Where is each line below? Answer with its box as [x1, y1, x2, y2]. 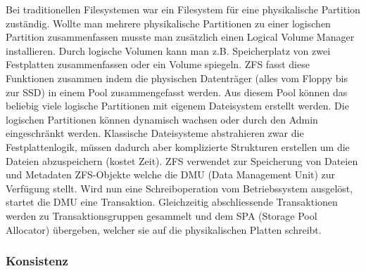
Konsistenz [6, 252, 68, 270]
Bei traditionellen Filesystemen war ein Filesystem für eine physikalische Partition [6, 2, 360, 16]
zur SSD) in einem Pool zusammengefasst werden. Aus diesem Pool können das [6, 84, 348, 99]
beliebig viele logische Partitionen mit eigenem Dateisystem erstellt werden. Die [6, 98, 349, 113]
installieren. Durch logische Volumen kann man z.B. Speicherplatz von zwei [6, 43, 331, 58]
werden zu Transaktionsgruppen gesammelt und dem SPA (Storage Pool [6, 208, 317, 223]
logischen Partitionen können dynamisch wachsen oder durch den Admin [6, 112, 318, 126]
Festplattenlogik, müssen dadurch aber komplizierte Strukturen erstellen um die [6, 139, 350, 154]
